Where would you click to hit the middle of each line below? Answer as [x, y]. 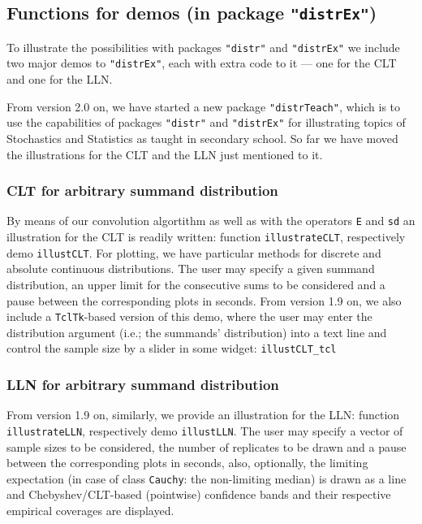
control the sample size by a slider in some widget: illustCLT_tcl [172, 348]
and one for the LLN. [60, 79]
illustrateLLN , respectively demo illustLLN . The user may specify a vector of [205, 430]
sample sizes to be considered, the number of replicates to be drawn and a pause [207, 446]
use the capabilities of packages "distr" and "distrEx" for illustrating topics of [206, 122]
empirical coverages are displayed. [90, 510]
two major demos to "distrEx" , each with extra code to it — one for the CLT [202, 63]
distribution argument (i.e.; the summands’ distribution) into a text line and [197, 332]
